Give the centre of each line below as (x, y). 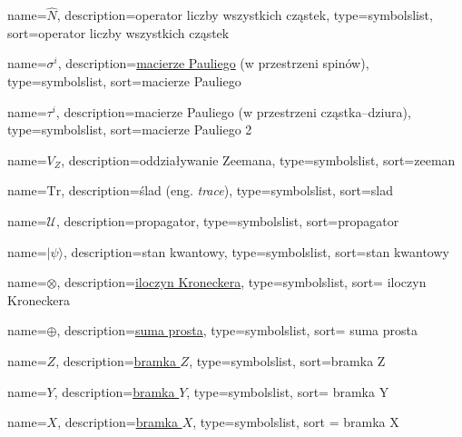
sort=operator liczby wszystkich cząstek (118, 32)
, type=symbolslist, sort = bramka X (296, 422)
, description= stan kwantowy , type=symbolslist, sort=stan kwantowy (256, 251)
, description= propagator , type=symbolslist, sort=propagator (227, 220)
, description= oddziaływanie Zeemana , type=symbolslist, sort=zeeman (258, 159)
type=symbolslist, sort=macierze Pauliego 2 (130, 129)
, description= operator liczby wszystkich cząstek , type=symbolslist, (245, 15)
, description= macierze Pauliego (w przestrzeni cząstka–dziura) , (233, 111)
